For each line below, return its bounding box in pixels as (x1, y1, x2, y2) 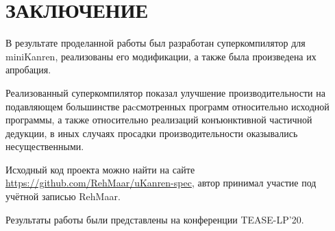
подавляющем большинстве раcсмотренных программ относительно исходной (5, 99, 330, 113)
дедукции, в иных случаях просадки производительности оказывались (5, 125, 298, 140)
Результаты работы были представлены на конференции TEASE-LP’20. (5, 212, 304, 226)
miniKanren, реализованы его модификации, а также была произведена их (5, 49, 317, 63)
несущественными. (5, 139, 84, 154)
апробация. (5, 62, 51, 77)
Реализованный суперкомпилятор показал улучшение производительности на (5, 85, 325, 99)
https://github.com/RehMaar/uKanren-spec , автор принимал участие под (5, 175, 317, 190)
